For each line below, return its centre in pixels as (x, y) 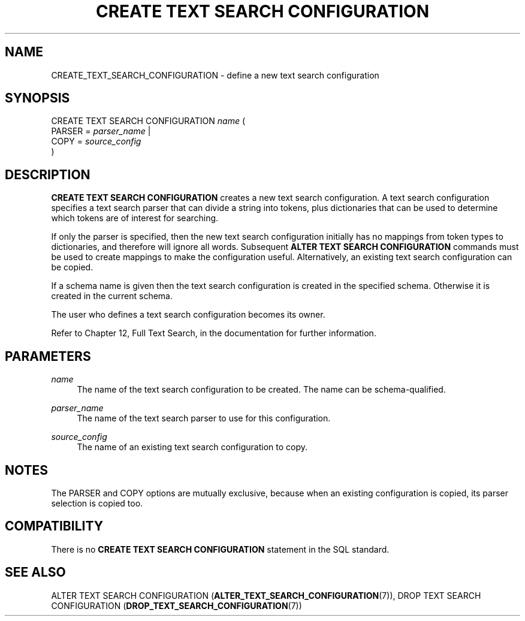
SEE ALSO (35, 572)
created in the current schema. (112, 296)
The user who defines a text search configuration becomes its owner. (188, 315)
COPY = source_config (96, 141)
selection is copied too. (97, 503)
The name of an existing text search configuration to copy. (192, 447)
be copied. (72, 267)
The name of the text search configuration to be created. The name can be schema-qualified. (261, 390)
